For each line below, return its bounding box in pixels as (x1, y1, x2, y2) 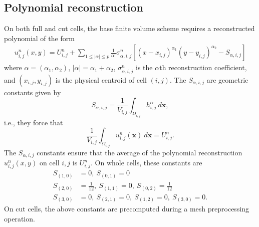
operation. (4, 213, 35, 223)
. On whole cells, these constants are (90, 157, 202, 168)
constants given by (4, 87, 61, 97)
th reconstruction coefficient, (159, 62, 247, 73)
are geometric (206, 74, 248, 85)
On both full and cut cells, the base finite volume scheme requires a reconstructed (4, 23, 255, 34)
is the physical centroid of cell (55, 74, 147, 85)
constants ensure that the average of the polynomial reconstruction (37, 147, 242, 157)
